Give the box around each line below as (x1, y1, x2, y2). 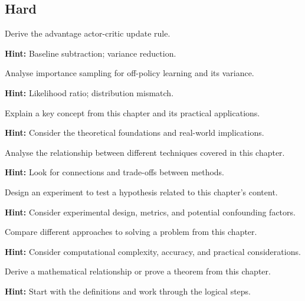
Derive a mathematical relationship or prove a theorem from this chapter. (5, 265, 271, 277)
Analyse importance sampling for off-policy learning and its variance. (5, 67, 254, 79)
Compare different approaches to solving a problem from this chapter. (5, 225, 257, 238)
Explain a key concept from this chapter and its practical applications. (5, 106, 260, 119)
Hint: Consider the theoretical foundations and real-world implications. (5, 126, 264, 139)
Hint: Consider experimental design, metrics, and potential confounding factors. (5, 205, 296, 218)
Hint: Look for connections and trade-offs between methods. (5, 166, 225, 178)
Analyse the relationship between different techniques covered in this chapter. (5, 146, 285, 158)
